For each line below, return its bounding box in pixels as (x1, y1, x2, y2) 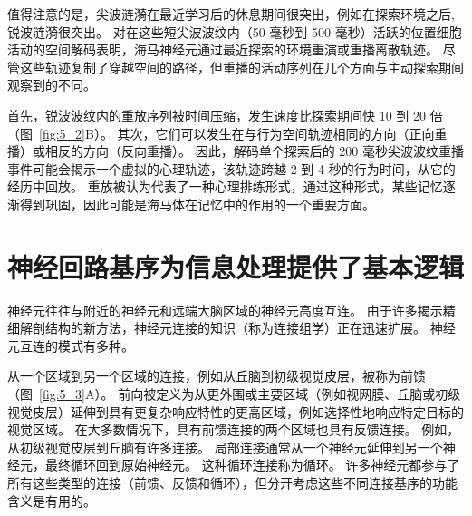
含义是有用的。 (7, 491, 96, 510)
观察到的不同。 (7, 75, 96, 94)
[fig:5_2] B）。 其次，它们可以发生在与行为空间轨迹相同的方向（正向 (39, 123, 435, 142)
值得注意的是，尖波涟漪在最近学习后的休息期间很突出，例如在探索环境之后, (7, 5, 455, 23)
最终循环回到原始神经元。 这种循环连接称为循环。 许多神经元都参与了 (44, 455, 460, 474)
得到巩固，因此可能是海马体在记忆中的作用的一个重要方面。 (19, 194, 375, 213)
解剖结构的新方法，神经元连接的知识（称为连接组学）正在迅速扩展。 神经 (19, 318, 456, 337)
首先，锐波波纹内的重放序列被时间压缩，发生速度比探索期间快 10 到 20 (7, 105, 426, 124)
